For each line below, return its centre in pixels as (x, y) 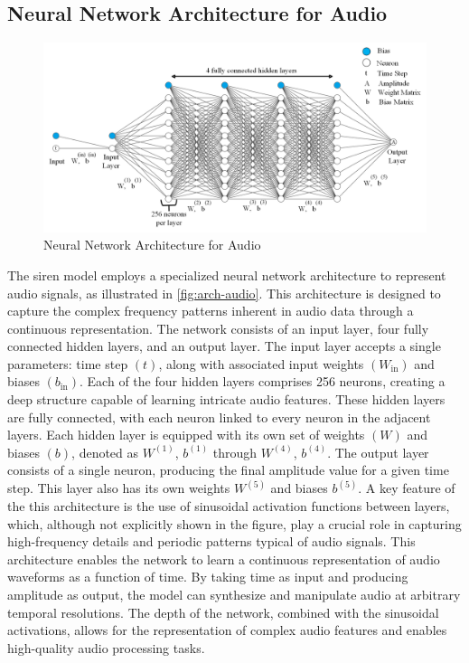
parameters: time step (68, 363)
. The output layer (378, 452)
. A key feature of (407, 488)
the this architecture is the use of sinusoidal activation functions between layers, (229, 506)
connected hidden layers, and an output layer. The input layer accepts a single (224, 346)
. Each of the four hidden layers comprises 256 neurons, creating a (263, 381)
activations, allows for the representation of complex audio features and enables (227, 630)
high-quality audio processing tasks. (106, 647)
